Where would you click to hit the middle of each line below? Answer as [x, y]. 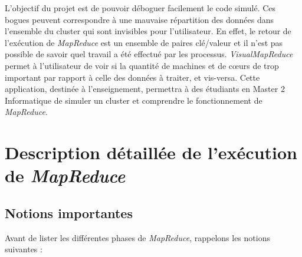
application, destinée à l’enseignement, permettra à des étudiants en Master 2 [145, 89]
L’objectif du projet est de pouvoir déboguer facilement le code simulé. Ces [140, 8]
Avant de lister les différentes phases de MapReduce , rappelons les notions [137, 237]
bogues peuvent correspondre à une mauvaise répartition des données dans [139, 19]
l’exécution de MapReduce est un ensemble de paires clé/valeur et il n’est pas [144, 42]
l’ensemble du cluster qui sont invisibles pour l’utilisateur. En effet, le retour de [148, 31]
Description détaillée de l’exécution [151, 152]
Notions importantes [69, 212]
